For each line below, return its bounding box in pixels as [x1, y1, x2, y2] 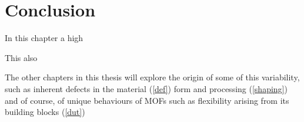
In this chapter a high [5, 32, 83, 44]
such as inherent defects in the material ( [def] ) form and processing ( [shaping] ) [5, 82, 288, 94]
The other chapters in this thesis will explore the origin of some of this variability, [5, 71, 300, 83]
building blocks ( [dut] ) [5, 106, 85, 118]
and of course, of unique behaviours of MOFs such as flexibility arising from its [5, 94, 289, 106]
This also [5, 51, 38, 63]
